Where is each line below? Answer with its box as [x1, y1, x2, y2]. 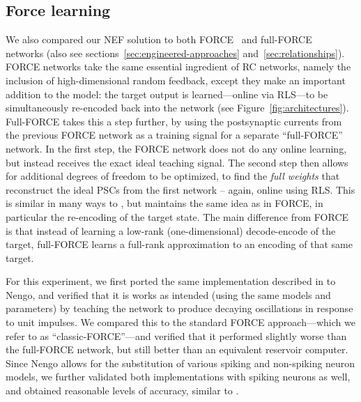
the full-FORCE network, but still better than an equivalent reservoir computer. [6, 342, 348, 357]
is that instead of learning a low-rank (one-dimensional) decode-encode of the [6, 223, 336, 238]
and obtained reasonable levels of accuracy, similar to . [6, 383, 239, 398]
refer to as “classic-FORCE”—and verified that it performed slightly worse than [6, 328, 347, 343]
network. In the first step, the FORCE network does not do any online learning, [6, 141, 347, 155]
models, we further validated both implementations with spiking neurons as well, [6, 369, 351, 384]
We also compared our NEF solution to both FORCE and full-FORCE [6, 32, 312, 47]
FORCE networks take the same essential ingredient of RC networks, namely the [6, 59, 351, 74]
